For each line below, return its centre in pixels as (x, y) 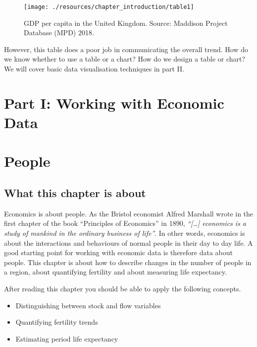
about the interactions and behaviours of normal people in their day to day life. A (128, 243)
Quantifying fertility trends (57, 322)
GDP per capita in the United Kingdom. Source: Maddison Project (126, 23)
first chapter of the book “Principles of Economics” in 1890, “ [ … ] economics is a (125, 223)
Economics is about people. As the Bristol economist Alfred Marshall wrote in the (129, 213)
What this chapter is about (75, 192)
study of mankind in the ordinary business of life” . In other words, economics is (125, 233)
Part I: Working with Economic (114, 103)
